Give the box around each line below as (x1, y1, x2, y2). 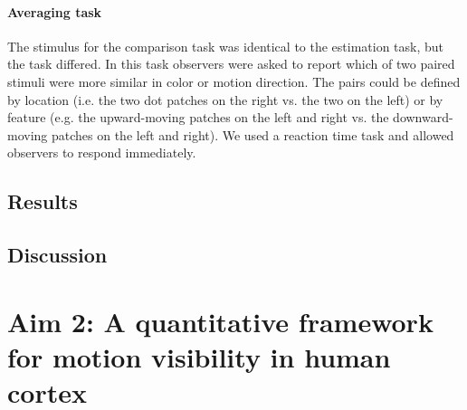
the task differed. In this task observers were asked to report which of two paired (7, 54, 455, 73)
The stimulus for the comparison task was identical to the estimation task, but (7, 36, 444, 55)
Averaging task (7, 2, 102, 21)
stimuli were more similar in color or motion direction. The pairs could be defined (7, 72, 461, 91)
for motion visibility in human (7, 338, 391, 375)
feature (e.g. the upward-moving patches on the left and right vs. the (7, 108, 389, 127)
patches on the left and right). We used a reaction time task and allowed (51, 125, 454, 144)
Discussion (7, 241, 108, 269)
